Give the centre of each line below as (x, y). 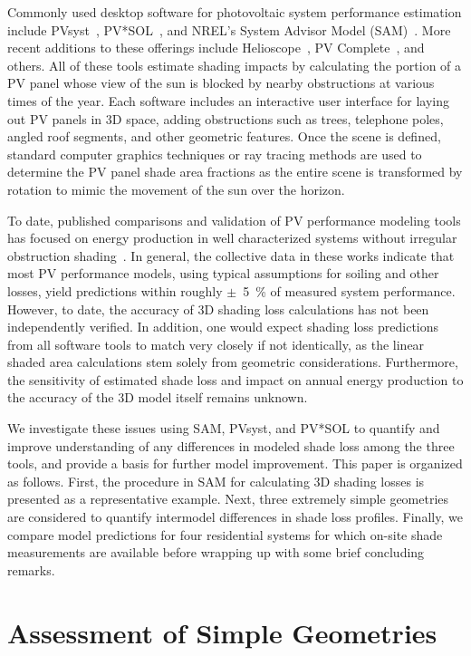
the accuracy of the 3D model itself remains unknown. (158, 397)
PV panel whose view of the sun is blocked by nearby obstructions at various (221, 83)
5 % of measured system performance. (349, 290)
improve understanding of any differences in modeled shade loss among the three (231, 445)
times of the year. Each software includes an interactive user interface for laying (228, 100)
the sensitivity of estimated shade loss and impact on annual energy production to (235, 379)
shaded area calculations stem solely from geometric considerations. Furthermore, (233, 362)
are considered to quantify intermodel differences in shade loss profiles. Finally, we (235, 517)
